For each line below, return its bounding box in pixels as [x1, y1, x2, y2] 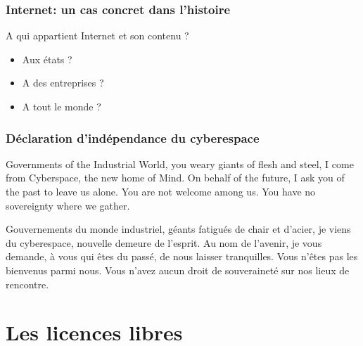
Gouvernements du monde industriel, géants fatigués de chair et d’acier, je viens [6, 222, 351, 236]
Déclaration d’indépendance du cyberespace [6, 129, 260, 146]
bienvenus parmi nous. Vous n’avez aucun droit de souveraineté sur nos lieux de [6, 262, 350, 277]
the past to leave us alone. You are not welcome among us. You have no [6, 184, 316, 198]
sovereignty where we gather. [6, 198, 130, 212]
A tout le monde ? [22, 99, 101, 113]
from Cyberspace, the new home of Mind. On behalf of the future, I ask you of [6, 170, 345, 185]
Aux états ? [22, 51, 72, 66]
